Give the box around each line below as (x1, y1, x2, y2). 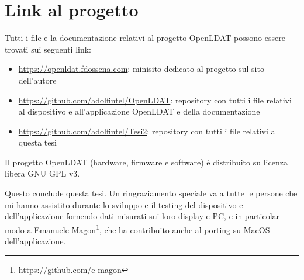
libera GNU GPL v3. (5, 167, 80, 179)
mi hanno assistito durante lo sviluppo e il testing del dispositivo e (5, 198, 243, 210)
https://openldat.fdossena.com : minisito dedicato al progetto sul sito (18, 63, 264, 75)
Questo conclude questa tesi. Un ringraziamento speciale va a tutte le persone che (5, 187, 298, 199)
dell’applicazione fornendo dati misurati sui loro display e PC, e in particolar (5, 210, 280, 222)
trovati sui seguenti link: (5, 43, 91, 55)
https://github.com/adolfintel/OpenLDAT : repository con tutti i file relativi (18, 94, 292, 106)
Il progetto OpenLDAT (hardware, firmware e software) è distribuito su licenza (5, 155, 288, 168)
